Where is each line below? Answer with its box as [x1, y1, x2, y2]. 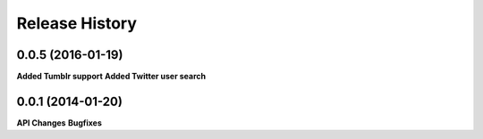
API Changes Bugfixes [16, 117, 102, 128]
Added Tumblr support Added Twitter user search [16, 71, 206, 82]
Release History [16, 13, 138, 33]
